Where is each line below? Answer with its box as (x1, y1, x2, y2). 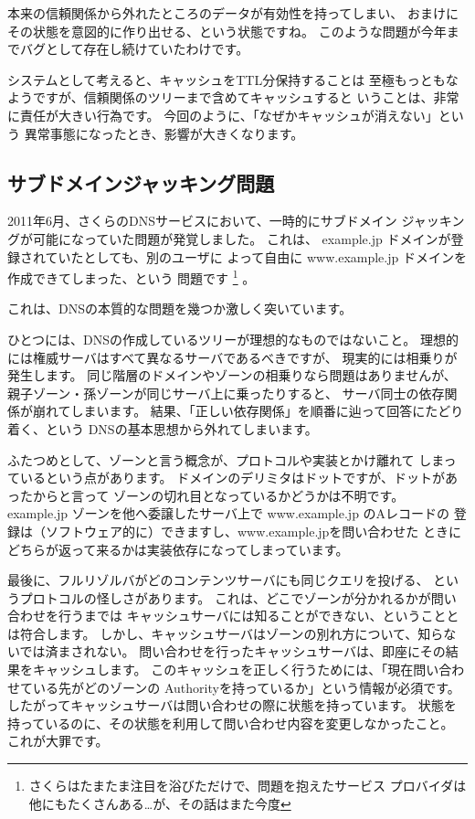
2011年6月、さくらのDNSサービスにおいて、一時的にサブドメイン (7, 211, 397, 230)
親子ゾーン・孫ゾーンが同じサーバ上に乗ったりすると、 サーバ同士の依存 (7, 383, 445, 402)
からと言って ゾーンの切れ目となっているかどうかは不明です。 (32, 485, 405, 505)
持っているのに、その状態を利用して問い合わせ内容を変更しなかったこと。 (7, 713, 454, 732)
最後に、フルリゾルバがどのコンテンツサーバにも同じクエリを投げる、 (7, 570, 429, 590)
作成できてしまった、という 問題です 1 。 (7, 266, 256, 287)
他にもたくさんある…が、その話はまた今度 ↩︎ (28, 793, 291, 813)
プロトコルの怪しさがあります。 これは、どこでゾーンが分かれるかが (19, 588, 431, 607)
